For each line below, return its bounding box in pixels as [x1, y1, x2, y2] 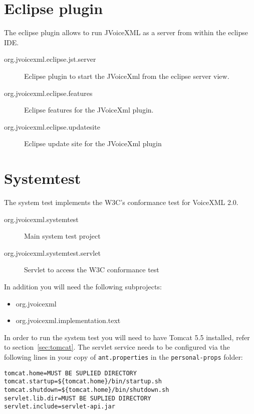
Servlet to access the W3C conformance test [24, 264, 159, 275]
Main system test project [24, 231, 101, 241]
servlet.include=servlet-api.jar [4, 403, 115, 410]
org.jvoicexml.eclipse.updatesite [4, 121, 100, 132]
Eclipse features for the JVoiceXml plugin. [24, 105, 154, 115]
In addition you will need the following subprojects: [4, 281, 162, 291]
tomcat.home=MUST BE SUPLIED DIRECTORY [4, 369, 137, 377]
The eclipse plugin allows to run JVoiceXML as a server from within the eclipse [4, 27, 248, 38]
